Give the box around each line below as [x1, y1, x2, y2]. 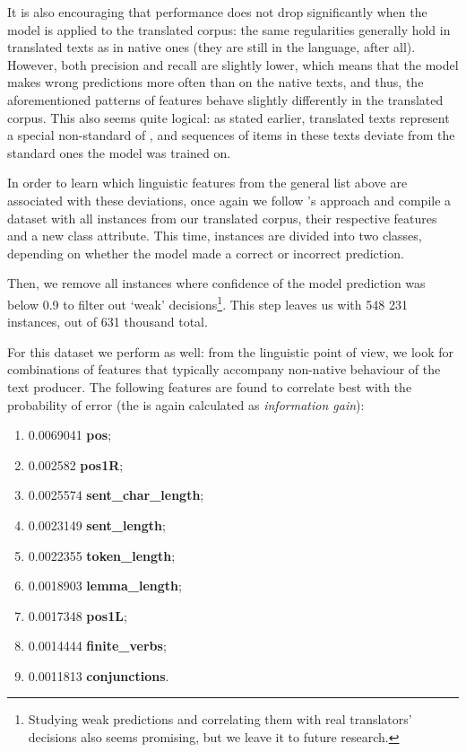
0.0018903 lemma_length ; [28, 576, 182, 595]
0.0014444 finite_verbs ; [28, 636, 167, 655]
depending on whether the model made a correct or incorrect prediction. [7, 243, 404, 262]
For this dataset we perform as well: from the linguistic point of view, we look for [7, 342, 454, 361]
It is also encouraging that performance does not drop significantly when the [7, 3, 427, 21]
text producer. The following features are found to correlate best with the [7, 377, 412, 396]
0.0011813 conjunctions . [28, 666, 169, 685]
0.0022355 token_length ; [28, 546, 176, 564]
